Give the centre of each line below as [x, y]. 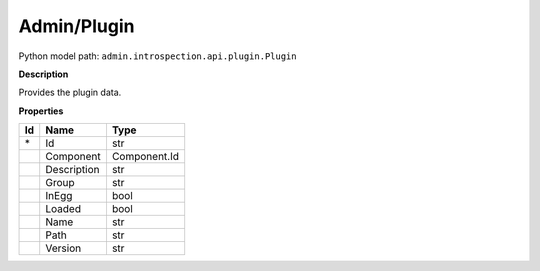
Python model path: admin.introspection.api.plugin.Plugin [157, 56]
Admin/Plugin [76, 26]
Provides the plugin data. [70, 92]
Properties [41, 111]
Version [63, 248]
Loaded [63, 209]
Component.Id [145, 157]
